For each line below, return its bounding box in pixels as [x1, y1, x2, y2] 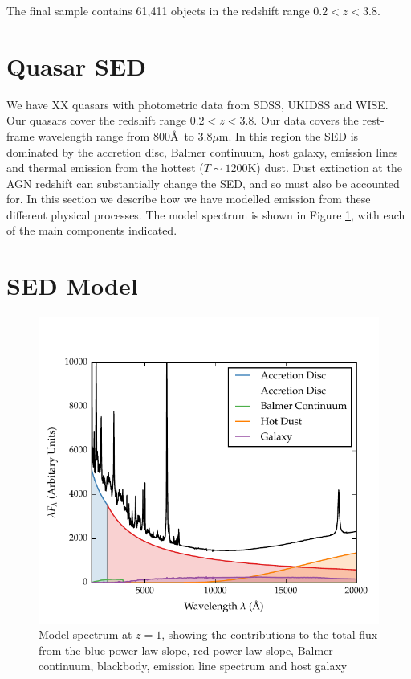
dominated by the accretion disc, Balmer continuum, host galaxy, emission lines [6, 143, 398, 160]
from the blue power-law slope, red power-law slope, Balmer [39, 641, 333, 658]
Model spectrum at [39, 626, 132, 643]
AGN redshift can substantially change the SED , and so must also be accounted [6, 174, 400, 191]
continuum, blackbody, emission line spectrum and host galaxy [39, 657, 348, 674]
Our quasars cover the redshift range [6, 112, 187, 129]
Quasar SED [6, 49, 146, 82]
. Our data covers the [254, 112, 359, 129]
